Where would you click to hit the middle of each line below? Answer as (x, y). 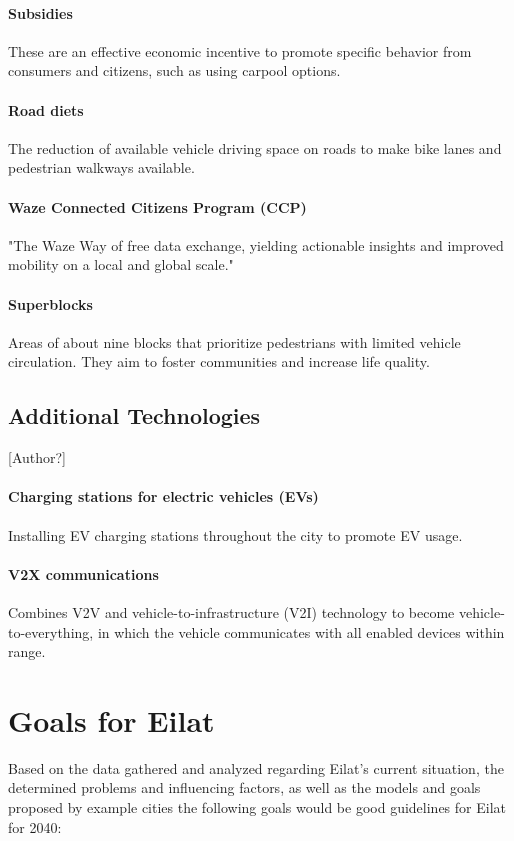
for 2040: (35, 826)
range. (27, 651)
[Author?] (37, 457)
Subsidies (40, 12)
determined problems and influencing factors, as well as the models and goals (244, 787)
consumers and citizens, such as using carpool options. (174, 70)
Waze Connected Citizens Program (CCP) (157, 206)
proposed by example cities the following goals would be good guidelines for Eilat (257, 807)
